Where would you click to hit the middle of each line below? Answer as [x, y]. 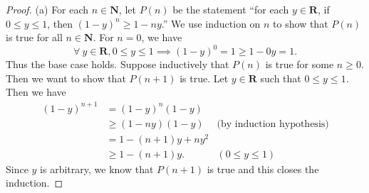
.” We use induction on [211, 23]
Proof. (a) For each [47, 9]
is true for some [300, 64]
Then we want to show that [66, 78]
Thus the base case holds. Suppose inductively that [118, 64]
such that [281, 78]
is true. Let [204, 78]
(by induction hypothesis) [273, 124]
